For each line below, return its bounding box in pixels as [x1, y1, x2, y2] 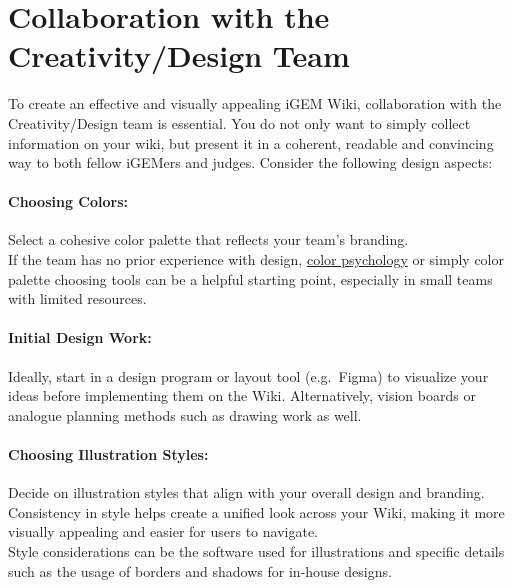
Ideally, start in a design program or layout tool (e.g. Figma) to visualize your [8, 365, 489, 386]
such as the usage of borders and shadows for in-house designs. [8, 560, 392, 581]
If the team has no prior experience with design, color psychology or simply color [8, 249, 504, 270]
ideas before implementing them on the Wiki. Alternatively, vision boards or [8, 385, 476, 406]
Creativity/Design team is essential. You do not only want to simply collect [8, 112, 471, 133]
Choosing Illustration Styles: [8, 444, 209, 465]
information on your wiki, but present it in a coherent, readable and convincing [8, 132, 494, 153]
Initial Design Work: [8, 327, 152, 348]
